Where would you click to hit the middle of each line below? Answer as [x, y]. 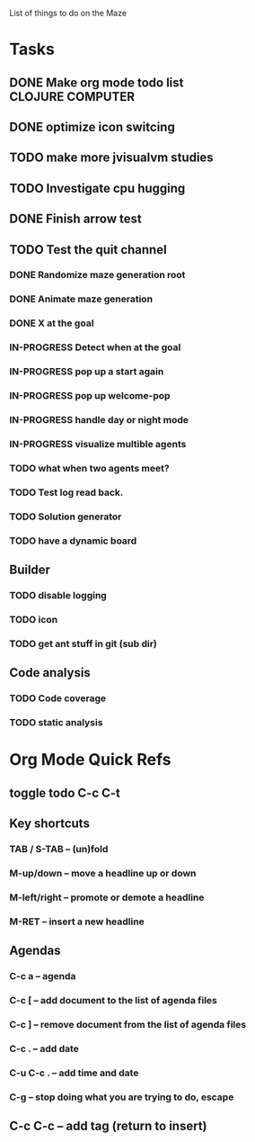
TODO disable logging [58, 595]
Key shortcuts [49, 823]
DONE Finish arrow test [75, 219]
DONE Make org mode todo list [97, 82]
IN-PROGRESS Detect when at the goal [95, 347]
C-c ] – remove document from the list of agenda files [128, 1024]
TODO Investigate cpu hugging [97, 188]
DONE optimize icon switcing [92, 126]
